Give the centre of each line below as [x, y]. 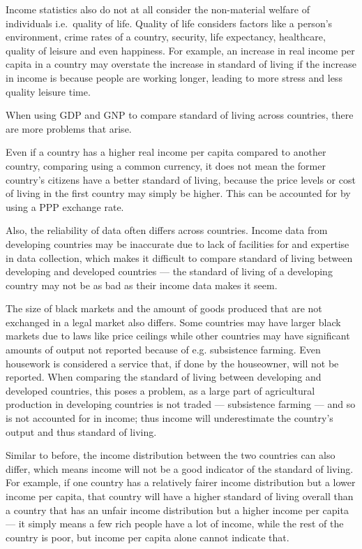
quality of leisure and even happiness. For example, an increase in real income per [180, 50]
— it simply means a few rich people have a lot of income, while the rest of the [175, 524]
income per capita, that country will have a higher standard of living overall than [180, 496]
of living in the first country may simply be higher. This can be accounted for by [178, 193]
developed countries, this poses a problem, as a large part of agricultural [160, 390]
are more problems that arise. [69, 128]
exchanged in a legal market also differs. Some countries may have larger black [173, 322]
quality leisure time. [48, 91]
